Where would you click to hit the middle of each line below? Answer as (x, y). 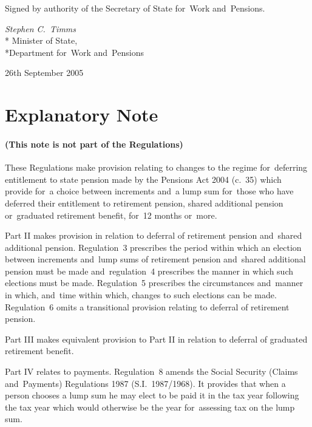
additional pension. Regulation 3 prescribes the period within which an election (153, 247)
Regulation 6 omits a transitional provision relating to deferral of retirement (147, 306)
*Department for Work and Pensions (74, 52)
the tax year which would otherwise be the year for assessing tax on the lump (150, 407)
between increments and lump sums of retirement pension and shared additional (155, 259)
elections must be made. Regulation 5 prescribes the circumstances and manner (154, 283)
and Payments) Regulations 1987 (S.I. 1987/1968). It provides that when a (145, 383)
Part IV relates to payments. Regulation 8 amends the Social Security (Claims (151, 371)
